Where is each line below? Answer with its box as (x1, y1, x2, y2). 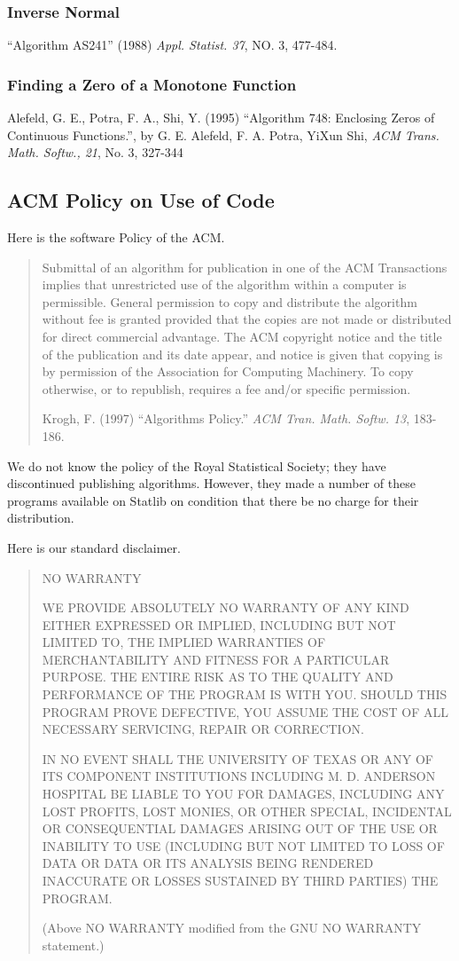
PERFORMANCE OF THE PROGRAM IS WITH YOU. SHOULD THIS (42, 685, 447, 704)
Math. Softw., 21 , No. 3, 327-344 (7, 143, 183, 161)
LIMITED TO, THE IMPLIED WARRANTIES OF (42, 633, 326, 651)
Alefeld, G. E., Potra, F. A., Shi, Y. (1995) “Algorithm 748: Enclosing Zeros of (7, 108, 435, 127)
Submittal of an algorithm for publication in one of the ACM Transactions (42, 257, 447, 276)
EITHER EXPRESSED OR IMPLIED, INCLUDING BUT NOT (42, 615, 396, 634)
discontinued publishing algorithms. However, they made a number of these (7, 474, 416, 492)
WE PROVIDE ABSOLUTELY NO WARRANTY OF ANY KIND (42, 598, 409, 617)
